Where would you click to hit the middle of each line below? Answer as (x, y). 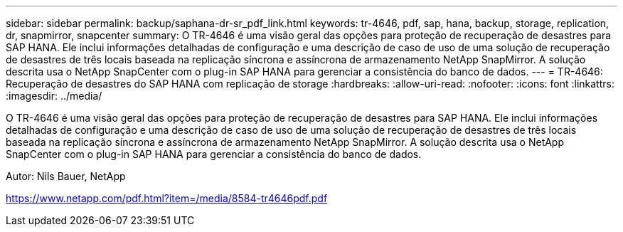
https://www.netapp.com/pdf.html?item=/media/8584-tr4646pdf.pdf (167, 198)
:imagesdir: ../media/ (54, 96)
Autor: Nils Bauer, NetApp (66, 176)
